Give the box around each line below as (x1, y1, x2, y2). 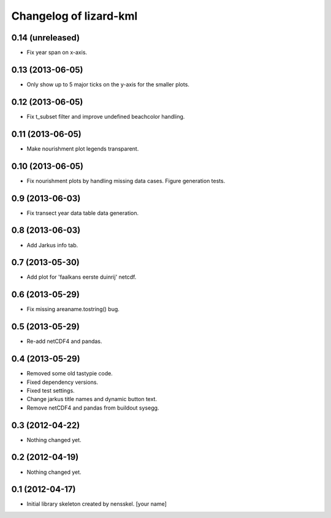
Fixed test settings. (26, 386, 75, 394)
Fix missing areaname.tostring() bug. (26, 306, 120, 313)
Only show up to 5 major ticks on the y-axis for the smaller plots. (26, 80, 190, 88)
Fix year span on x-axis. (26, 49, 88, 56)
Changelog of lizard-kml (11, 9, 138, 23)
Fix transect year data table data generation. (26, 209, 139, 217)
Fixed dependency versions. (26, 378, 98, 386)
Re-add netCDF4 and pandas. (26, 337, 102, 345)
